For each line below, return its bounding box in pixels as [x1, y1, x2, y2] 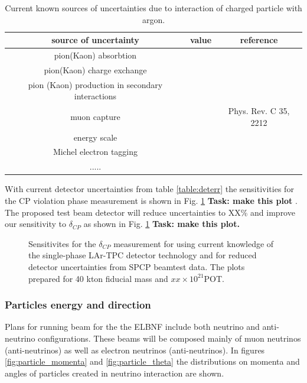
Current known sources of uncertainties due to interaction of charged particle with [5, 2, 302, 14]
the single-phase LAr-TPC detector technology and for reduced [28, 249, 257, 261]
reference [240, 34, 278, 46]
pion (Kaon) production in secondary [28, 78, 163, 90]
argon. [142, 13, 165, 25]
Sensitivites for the [28, 237, 96, 249]
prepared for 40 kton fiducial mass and [28, 272, 168, 284]
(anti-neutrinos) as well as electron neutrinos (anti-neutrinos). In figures [5, 343, 265, 356]
